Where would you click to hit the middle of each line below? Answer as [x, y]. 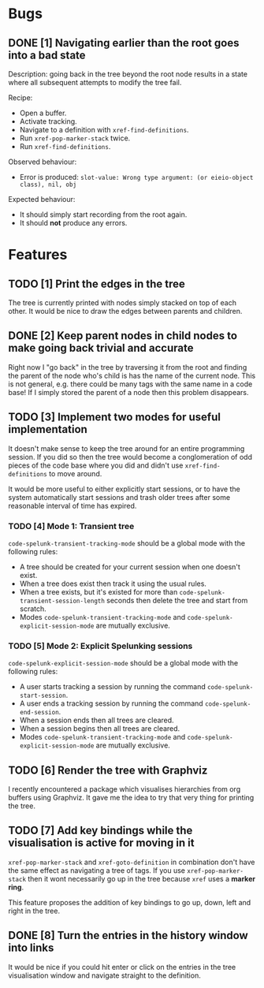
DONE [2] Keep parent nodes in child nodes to [123, 336]
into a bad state [47, 55]
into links [31, 948]
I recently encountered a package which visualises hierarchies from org [125, 789]
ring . [16, 887]
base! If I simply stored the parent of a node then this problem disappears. [128, 392]
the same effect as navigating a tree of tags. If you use [97, 870]
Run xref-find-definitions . [65, 146]
